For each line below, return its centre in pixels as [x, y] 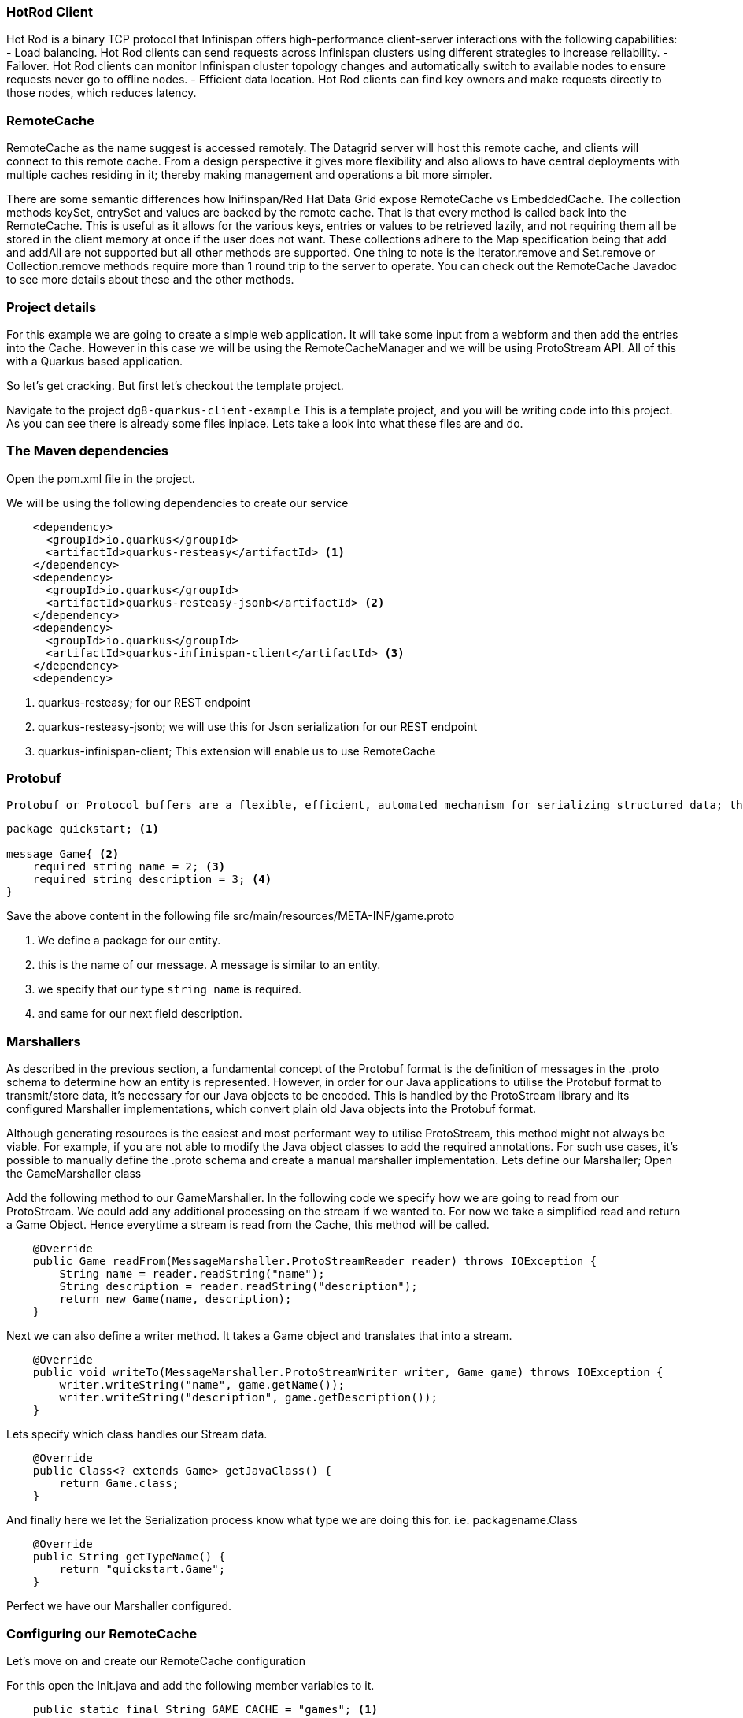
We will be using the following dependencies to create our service [177, 503]
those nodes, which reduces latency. [102, 93]
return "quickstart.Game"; [142, 1570]
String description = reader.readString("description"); [238, 1287]
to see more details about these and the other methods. [150, 280]
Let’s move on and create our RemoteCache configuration [156, 1660]
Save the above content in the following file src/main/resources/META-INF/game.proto [231, 916]
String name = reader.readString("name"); [192, 1274]
